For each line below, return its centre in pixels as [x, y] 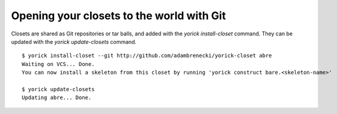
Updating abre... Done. [57, 98]
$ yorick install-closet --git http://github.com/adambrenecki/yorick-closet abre [147, 56]
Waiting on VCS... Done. [58, 64]
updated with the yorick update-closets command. [74, 41]
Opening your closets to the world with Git [119, 16]
